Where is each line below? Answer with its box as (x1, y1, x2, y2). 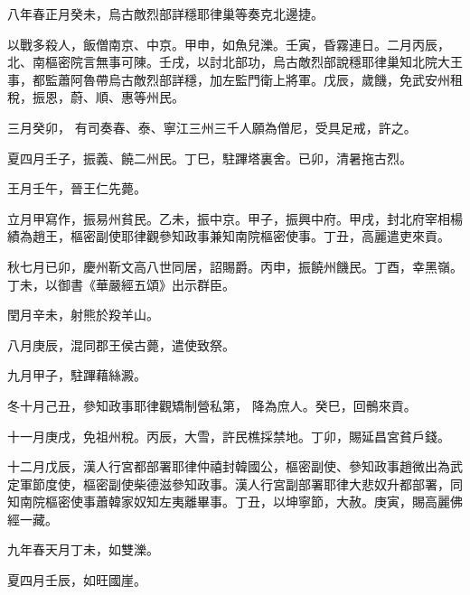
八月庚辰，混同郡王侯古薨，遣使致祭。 (7, 335, 235, 354)
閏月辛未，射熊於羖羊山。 (7, 305, 159, 324)
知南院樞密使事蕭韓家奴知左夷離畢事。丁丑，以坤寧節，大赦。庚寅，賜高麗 (7, 492, 450, 511)
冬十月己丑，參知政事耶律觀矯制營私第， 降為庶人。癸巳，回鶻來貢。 (7, 395, 417, 414)
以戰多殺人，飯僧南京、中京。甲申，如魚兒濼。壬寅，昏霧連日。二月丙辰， (7, 34, 450, 53)
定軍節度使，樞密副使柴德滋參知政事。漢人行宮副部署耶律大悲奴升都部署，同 (7, 474, 463, 493)
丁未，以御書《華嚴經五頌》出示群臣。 (7, 274, 235, 293)
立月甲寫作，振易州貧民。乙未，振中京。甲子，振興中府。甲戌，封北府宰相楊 (7, 209, 463, 228)
